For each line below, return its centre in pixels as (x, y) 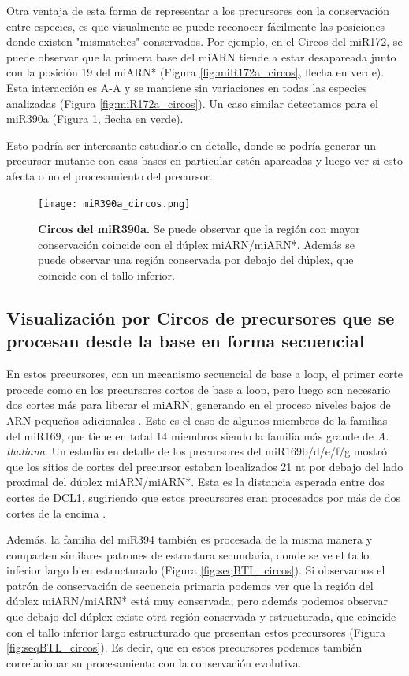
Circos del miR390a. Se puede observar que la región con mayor (199, 229)
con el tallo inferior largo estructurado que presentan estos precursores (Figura (196, 631)
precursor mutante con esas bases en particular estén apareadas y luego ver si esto (204, 160)
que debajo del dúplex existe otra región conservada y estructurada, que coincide (201, 617)
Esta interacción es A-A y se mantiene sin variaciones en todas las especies (187, 87)
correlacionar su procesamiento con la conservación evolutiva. (154, 662)
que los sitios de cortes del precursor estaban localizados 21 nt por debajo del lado (205, 466)
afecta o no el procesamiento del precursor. (110, 175)
